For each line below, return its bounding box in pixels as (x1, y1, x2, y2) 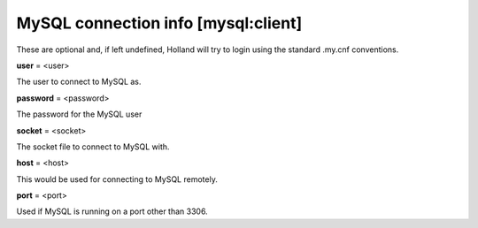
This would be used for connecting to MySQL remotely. (16, 173, 219, 185)
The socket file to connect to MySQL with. (16, 141, 170, 152)
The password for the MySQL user (16, 109, 143, 119)
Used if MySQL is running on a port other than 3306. (16, 206, 208, 217)
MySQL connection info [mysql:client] (16, 13, 303, 33)
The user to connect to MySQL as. (16, 76, 142, 87)
